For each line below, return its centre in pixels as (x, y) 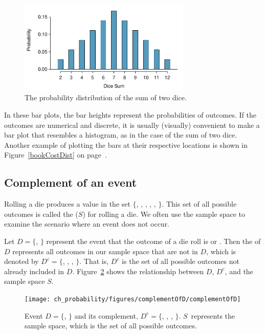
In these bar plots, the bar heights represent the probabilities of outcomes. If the (130, 115)
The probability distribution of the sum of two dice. (106, 97)
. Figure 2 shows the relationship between (138, 271)
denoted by (21, 261)
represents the (213, 315)
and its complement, (106, 315)
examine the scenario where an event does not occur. (87, 224)
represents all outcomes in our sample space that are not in (105, 251)
